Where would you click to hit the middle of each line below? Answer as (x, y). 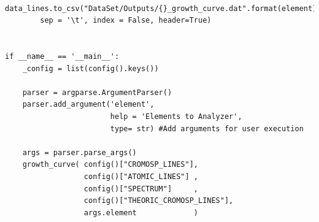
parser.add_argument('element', (88, 105)
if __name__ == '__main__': (62, 56)
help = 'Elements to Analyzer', (176, 116)
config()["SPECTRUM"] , (141, 189)
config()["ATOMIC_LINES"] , (141, 176)
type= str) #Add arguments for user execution (207, 128)
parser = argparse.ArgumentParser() (97, 92)
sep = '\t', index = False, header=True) (126, 21)
